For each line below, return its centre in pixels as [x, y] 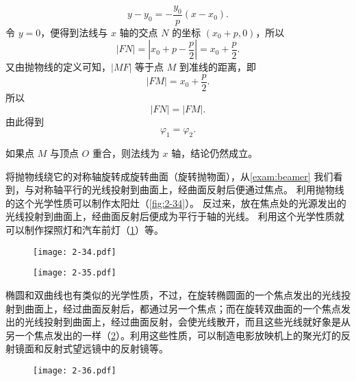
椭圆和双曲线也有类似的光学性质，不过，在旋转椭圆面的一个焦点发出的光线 [173, 294]
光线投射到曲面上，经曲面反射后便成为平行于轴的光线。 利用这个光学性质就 [175, 216]
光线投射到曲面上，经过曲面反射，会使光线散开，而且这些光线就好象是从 [187, 322]
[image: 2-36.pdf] [75, 370]
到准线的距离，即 [217, 67]
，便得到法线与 [74, 32]
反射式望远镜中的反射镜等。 [106, 348]
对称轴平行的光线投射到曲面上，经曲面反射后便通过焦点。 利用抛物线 [189, 189]
